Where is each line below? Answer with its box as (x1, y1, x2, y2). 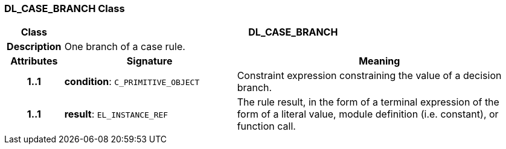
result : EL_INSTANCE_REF (64, 108, 168, 121)
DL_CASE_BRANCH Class (4, 2, 125, 14)
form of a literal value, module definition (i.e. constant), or (237, 108, 499, 121)
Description (7, 40, 62, 53)
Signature (126, 55, 173, 68)
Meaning (359, 55, 400, 68)
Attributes (10, 55, 58, 68)
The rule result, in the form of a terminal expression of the (237, 96, 499, 109)
